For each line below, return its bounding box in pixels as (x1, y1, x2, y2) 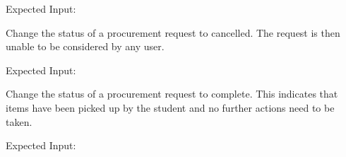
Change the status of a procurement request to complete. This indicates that (6, 86, 338, 101)
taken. (6, 114, 32, 129)
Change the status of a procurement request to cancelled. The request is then (6, 25, 340, 40)
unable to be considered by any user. (6, 39, 165, 54)
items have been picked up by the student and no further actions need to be (6, 100, 335, 115)
